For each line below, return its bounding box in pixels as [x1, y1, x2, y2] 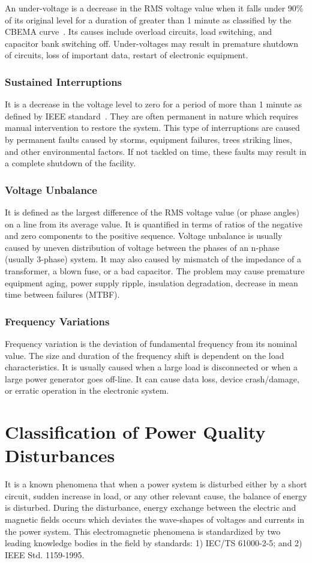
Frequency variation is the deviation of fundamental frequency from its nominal [5, 337, 298, 349]
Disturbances [5, 443, 115, 468]
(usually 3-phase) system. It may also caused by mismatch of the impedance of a [5, 253, 301, 265]
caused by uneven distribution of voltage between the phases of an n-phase [5, 241, 280, 253]
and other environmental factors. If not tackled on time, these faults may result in [5, 145, 307, 157]
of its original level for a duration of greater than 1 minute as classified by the [5, 13, 292, 26]
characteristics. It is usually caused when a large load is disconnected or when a [5, 361, 298, 373]
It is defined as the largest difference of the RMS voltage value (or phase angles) [5, 205, 300, 218]
